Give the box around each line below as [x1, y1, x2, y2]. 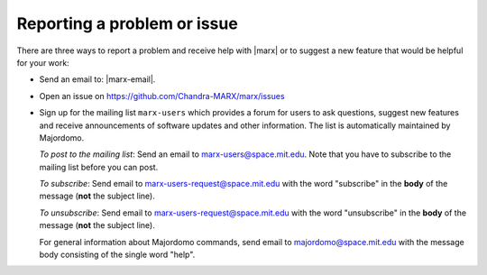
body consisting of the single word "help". [39, 249, 196, 261]
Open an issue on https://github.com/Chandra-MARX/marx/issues [39, 90, 285, 101]
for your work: [16, 57, 69, 68]
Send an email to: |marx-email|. [39, 74, 156, 85]
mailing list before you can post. [39, 161, 159, 172]
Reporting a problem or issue [16, 14, 238, 33]
